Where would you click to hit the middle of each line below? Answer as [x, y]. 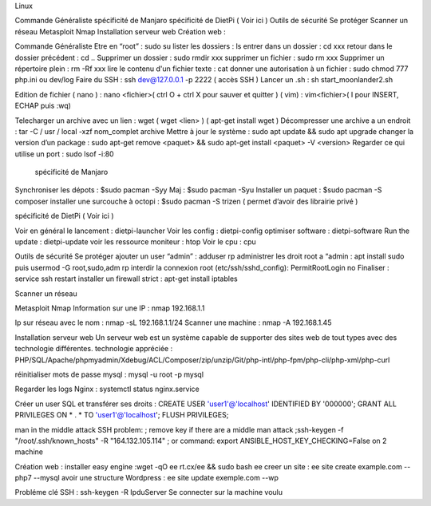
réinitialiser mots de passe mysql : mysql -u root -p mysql [109, 374]
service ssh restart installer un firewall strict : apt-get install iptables [127, 279]
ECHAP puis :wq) [43, 106]
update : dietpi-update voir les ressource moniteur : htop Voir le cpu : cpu [136, 242]
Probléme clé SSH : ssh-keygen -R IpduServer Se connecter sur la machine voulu [149, 492]
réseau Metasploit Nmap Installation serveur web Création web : [121, 31]
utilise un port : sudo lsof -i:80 [65, 154]
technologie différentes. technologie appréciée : [94, 349]
